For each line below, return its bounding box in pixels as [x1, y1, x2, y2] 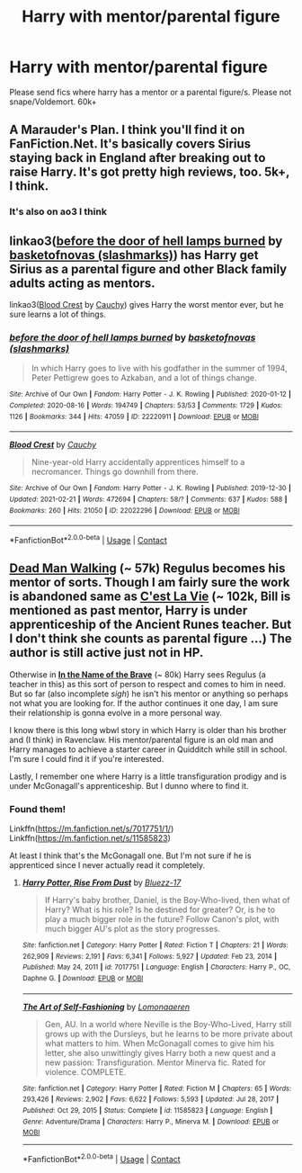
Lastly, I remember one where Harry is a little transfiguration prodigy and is [9, 771, 288, 782]
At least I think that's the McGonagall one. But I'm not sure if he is [9, 850, 252, 861]
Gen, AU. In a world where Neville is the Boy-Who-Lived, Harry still [44, 1018, 292, 1029]
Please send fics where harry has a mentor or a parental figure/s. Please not [9, 86, 292, 97]
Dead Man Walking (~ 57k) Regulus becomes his [9, 560, 286, 577]
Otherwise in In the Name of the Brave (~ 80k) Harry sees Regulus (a [9, 668, 267, 680]
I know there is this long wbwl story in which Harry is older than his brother [9, 724, 287, 735]
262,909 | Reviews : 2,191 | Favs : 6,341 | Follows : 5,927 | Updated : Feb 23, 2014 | [22, 952, 277, 961]
